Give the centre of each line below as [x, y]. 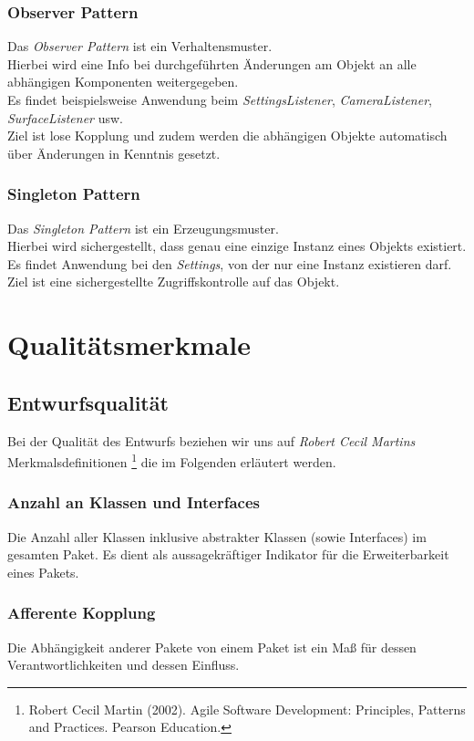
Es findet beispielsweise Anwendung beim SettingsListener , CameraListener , [220, 99]
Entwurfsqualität [88, 402]
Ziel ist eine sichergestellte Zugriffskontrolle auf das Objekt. [174, 282]
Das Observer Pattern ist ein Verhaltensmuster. [140, 46]
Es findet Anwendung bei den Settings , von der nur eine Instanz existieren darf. [230, 263]
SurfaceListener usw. [65, 117]
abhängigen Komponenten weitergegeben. [123, 82]
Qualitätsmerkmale [129, 344]
